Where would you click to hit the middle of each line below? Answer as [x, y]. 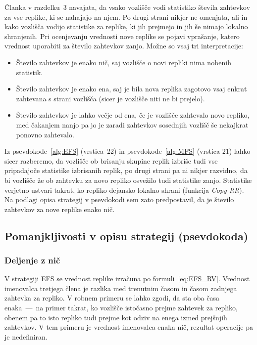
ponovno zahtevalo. [45, 134]
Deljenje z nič [32, 260]
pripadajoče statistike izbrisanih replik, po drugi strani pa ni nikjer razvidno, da [126, 170]
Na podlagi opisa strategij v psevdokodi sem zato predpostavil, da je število [119, 199]
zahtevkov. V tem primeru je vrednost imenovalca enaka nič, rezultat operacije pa [129, 327]
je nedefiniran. [26, 336]
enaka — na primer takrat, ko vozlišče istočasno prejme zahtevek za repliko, [121, 308]
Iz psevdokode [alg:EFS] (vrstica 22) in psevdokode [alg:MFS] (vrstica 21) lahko [128, 151]
